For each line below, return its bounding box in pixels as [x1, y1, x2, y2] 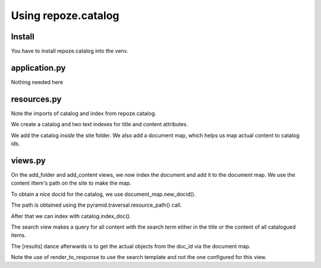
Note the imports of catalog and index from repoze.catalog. [11, 110, 157, 117]
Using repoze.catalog [11, 9, 119, 22]
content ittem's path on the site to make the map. [11, 179, 131, 187]
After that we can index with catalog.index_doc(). [11, 212, 131, 220]
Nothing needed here [11, 78, 64, 86]
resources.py [11, 94, 62, 104]
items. [11, 232, 26, 239]
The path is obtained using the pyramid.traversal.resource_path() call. [11, 201, 182, 208]
